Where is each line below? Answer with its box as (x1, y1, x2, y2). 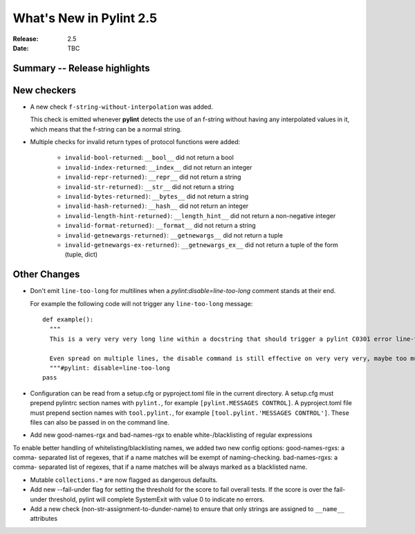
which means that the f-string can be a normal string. (30, 125, 183, 133)
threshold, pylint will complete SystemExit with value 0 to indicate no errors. (48, 495, 265, 504)
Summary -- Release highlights (12, 62, 150, 74)
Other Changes (12, 269, 80, 281)
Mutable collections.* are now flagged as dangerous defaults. (30, 475, 218, 484)
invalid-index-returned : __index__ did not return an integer (64, 163, 252, 171)
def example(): (42, 316, 94, 323)
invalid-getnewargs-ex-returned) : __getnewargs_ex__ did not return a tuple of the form (64, 240, 339, 249)
